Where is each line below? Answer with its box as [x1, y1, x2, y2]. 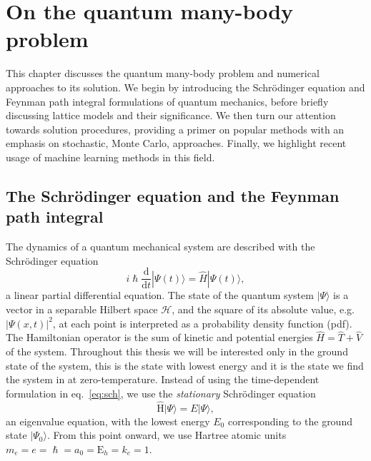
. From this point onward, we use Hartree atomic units [46, 427, 287, 442]
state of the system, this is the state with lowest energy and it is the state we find [6, 358, 364, 373]
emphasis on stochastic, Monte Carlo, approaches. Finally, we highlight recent [6, 136, 347, 151]
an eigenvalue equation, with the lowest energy [6, 413, 210, 428]
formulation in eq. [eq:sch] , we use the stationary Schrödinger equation [6, 385, 316, 400]
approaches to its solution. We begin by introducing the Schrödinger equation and [6, 79, 365, 94]
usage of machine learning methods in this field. [6, 149, 215, 164]
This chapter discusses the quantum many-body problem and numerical [6, 66, 320, 81]
